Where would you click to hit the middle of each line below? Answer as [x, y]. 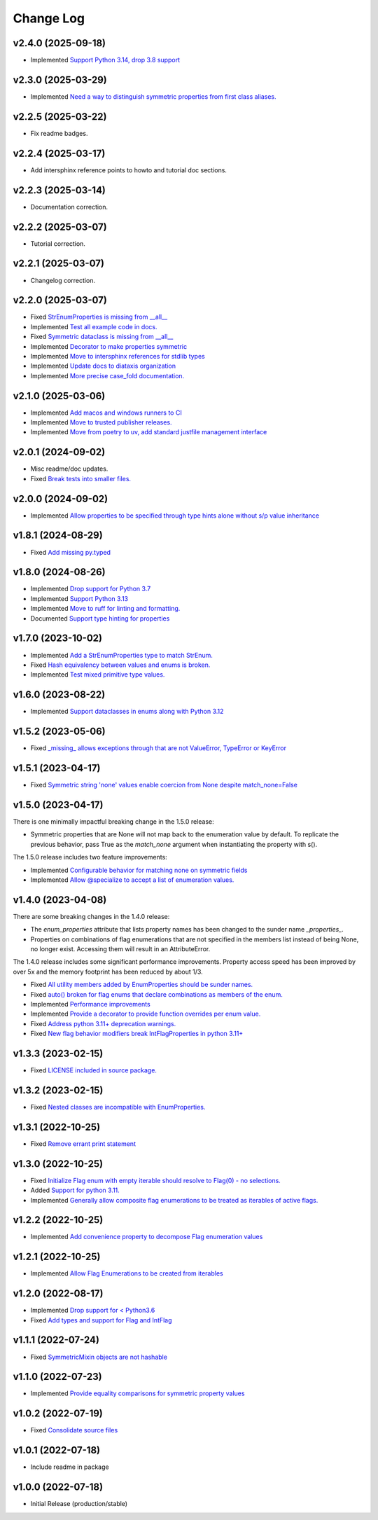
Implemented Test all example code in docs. [94, 326]
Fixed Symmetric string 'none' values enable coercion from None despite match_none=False [164, 785]
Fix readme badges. [59, 133]
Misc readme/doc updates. [69, 469]
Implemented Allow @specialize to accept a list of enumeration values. [132, 880]
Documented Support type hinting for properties [100, 618]
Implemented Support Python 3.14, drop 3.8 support [105, 60]
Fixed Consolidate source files [74, 1430]
